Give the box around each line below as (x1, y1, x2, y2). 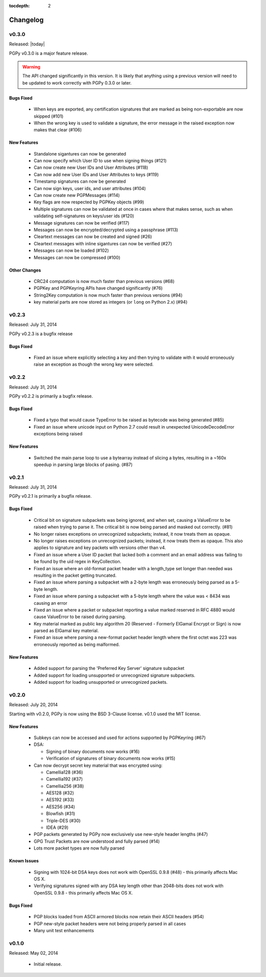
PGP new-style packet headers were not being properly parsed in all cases (33, 921, 186, 927)
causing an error (33, 600, 67, 606)
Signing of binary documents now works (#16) (46, 748, 140, 754)
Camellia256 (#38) (46, 783, 84, 789)
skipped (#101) (33, 113, 64, 119)
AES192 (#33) (46, 797, 74, 803)
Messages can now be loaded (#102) (33, 247, 109, 254)
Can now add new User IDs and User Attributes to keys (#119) (33, 171, 159, 177)
